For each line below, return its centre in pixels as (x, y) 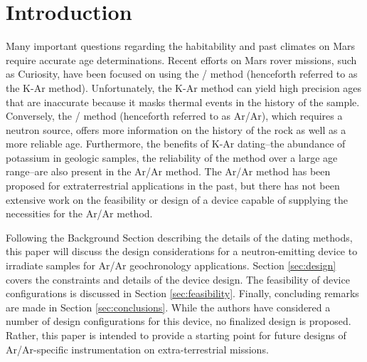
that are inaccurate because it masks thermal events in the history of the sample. (183, 102)
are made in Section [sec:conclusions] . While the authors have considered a (168, 307)
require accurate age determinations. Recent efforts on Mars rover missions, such (181, 60)
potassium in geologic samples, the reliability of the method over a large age (172, 157)
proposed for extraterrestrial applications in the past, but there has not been (173, 186)
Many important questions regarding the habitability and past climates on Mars (180, 46)
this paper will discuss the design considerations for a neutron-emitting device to (182, 251)
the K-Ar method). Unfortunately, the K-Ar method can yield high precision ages (184, 87)
